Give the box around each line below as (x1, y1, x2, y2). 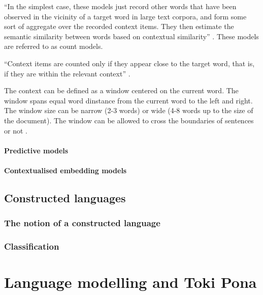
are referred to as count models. (4, 41, 103, 51)
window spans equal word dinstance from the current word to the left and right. (4, 95, 253, 105)
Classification (4, 240, 59, 253)
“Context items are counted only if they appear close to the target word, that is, (4, 58, 255, 68)
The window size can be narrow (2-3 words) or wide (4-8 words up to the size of (4, 105, 253, 116)
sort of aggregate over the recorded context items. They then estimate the (4, 21, 234, 32)
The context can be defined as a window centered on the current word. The (4, 85, 239, 96)
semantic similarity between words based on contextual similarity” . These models (4, 31, 259, 41)
